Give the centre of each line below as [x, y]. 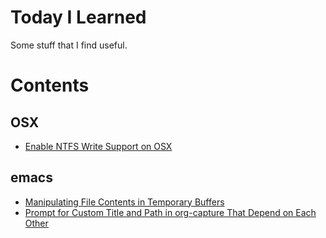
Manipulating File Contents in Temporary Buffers [124, 202]
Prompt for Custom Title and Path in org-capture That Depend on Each [170, 212]
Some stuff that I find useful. [69, 45]
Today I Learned [78, 17]
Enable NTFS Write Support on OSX [98, 146]
